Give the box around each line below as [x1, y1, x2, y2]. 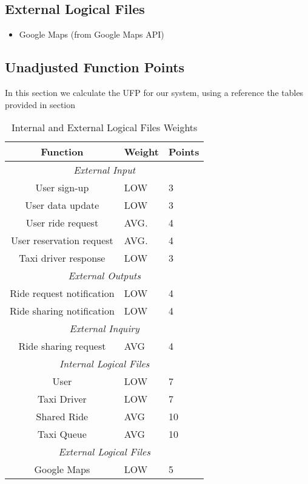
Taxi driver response [19, 251, 105, 265]
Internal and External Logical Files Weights [12, 120, 198, 135]
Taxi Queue [37, 427, 87, 441]
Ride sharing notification [10, 304, 115, 318]
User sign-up [35, 180, 89, 195]
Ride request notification [10, 286, 115, 301]
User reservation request [10, 233, 113, 248]
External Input [73, 163, 136, 177]
